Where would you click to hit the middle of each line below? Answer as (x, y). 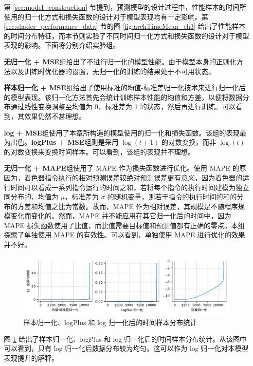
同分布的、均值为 (31, 197)
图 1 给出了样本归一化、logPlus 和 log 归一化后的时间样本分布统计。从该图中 (125, 338)
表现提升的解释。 (31, 357)
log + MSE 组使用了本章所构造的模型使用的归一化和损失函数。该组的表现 (122, 132)
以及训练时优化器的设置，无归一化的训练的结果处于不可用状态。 (113, 71)
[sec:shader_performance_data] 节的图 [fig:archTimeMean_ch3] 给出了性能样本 (125, 26)
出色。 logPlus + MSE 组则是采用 (64, 142)
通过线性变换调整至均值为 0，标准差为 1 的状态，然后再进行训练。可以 (123, 106)
